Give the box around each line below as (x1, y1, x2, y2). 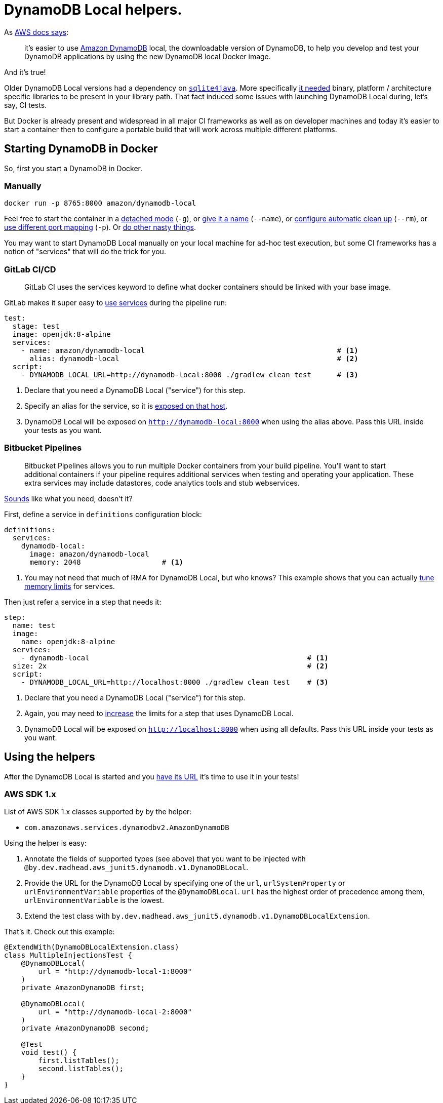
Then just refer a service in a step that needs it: (4, 597, 162, 606)
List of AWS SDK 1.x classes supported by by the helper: (4, 807, 192, 816)
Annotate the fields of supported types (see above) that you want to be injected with (24, 854, 306, 863)
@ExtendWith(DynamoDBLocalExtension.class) (4, 943, 179, 952)
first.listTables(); (38, 1056, 119, 1065)
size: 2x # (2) (12, 661, 329, 670)
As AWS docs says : (4, 27, 69, 36)
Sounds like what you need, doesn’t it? (4, 494, 133, 503)
